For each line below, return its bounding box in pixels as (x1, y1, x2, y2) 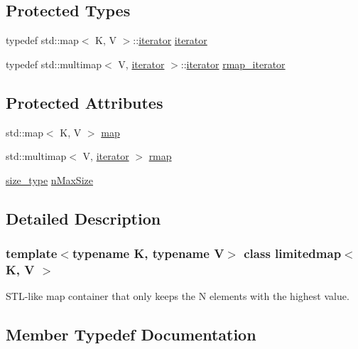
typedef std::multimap (6, 56, 102, 71)
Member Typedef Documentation (6, 323, 256, 345)
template (6, 245, 58, 262)
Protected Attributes (6, 91, 163, 113)
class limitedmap (244, 245, 342, 262)
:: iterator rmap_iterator (180, 56, 286, 71)
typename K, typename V (72, 245, 224, 262)
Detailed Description (6, 207, 161, 229)
